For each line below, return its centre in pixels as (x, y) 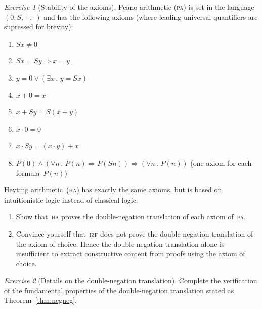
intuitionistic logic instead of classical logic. (71, 199)
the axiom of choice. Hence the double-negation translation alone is (120, 243)
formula (28, 172)
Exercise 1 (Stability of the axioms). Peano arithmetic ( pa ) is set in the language (129, 7)
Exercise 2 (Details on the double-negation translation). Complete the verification (131, 280)
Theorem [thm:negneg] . (40, 300)
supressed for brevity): (39, 27)
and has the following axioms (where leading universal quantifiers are (151, 16)
